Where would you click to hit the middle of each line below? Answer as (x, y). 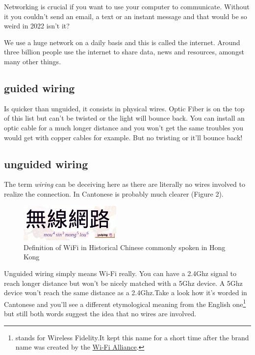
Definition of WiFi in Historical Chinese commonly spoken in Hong (125, 247)
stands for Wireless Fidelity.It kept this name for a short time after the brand (132, 337)
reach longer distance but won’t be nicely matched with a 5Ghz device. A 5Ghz (123, 283)
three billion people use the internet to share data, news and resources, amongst (124, 52)
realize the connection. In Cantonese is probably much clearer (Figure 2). (114, 193)
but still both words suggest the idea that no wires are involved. (100, 313)
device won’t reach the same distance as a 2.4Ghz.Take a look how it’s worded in (126, 292)
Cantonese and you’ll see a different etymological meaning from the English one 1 (125, 303)
